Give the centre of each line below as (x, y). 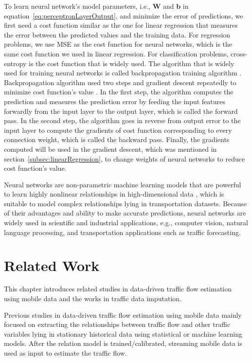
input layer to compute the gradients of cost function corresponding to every (118, 130)
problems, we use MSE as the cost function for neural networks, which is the (118, 44)
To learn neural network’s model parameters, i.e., (77, 6)
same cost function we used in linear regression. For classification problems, (116, 53)
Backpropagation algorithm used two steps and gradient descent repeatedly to (120, 82)
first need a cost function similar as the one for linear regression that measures (121, 25)
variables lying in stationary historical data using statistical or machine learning (123, 334)
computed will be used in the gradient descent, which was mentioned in (110, 149)
